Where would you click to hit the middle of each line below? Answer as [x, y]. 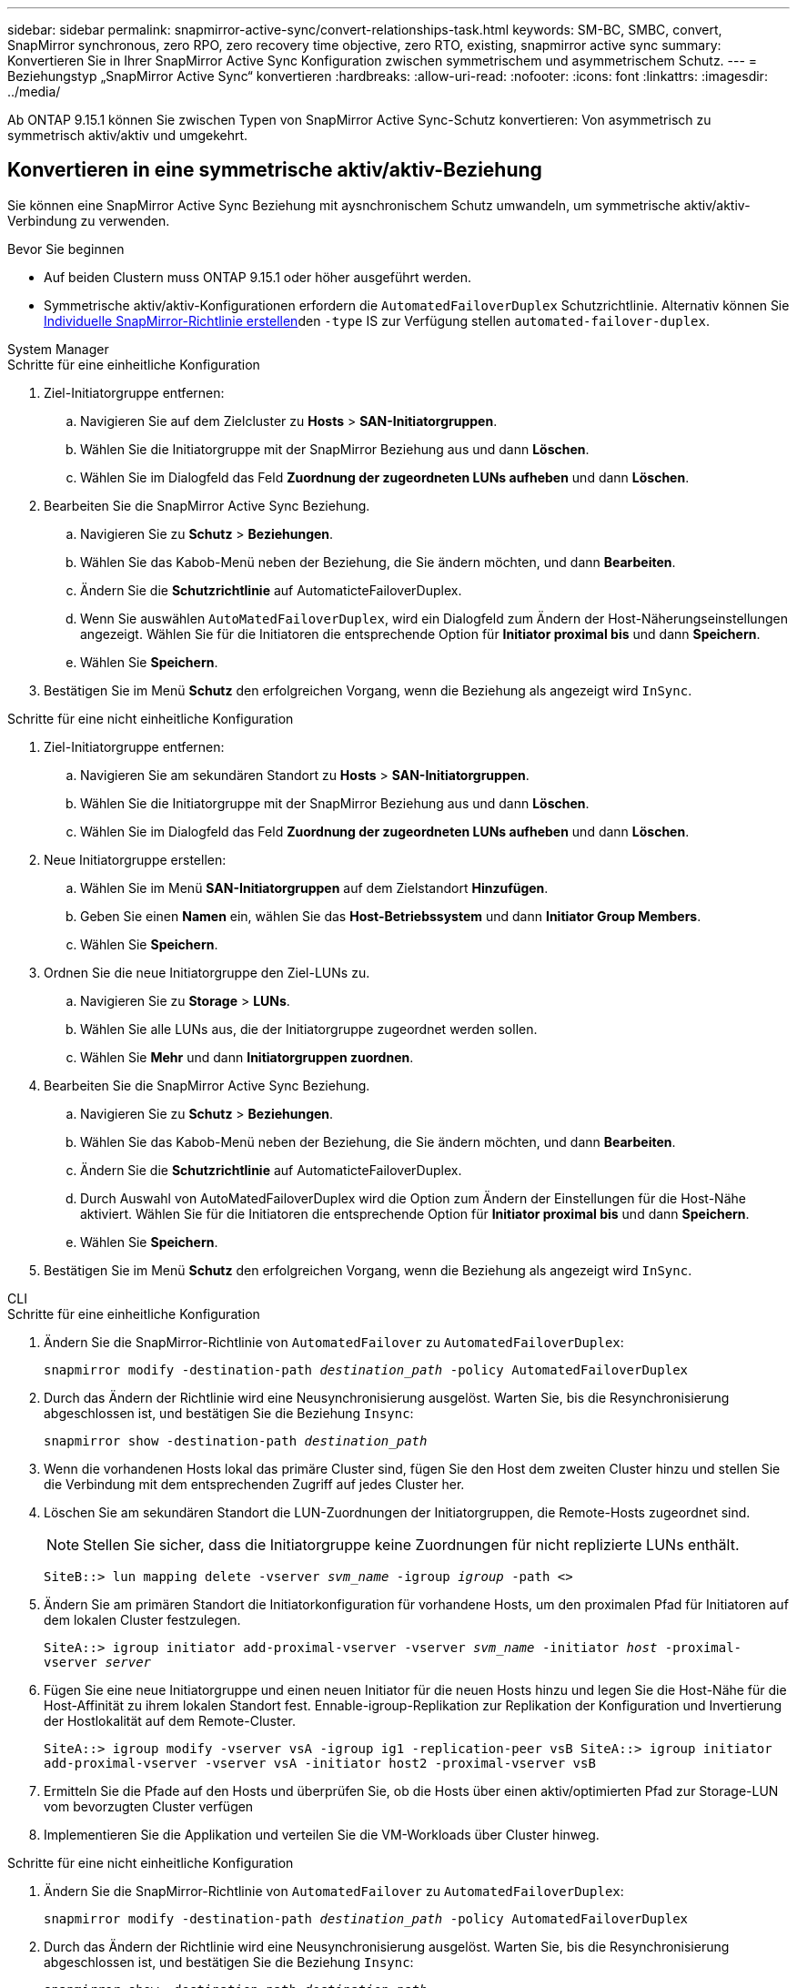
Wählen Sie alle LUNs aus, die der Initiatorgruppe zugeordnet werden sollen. [309, 1029]
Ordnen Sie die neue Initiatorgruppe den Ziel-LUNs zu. [207, 972]
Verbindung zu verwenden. [89, 220]
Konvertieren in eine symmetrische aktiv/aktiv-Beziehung [275, 170]
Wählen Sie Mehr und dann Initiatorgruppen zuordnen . [247, 1057]
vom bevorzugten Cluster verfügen [149, 1806]
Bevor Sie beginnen [66, 248]
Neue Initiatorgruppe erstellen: [135, 859]
